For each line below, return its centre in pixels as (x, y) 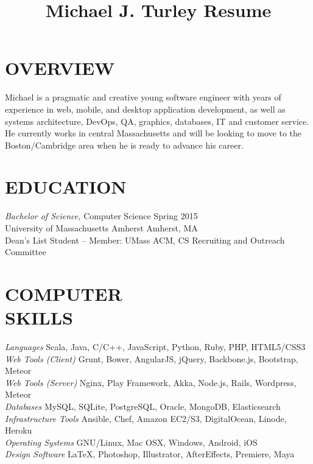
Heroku (19, 430)
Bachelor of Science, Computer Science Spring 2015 (101, 216)
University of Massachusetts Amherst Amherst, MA (101, 228)
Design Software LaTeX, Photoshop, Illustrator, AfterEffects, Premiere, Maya (150, 454)
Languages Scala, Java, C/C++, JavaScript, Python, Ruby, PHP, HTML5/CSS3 (155, 347)
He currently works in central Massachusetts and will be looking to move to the (153, 133)
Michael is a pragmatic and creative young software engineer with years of (143, 97)
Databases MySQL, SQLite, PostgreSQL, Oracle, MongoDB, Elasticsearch (143, 406)
